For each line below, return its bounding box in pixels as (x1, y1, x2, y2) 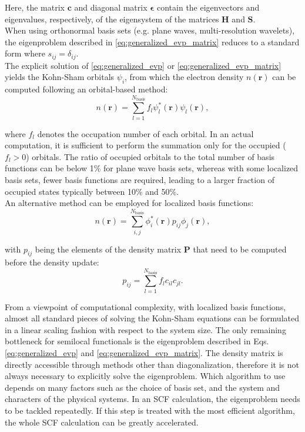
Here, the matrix (5, 1, 65, 13)
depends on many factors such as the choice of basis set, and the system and (5, 381, 280, 393)
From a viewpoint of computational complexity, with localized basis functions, (5, 300, 286, 313)
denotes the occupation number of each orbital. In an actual (37, 127, 254, 139)
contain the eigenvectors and (156, 1, 260, 13)
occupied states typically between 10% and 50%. (5, 185, 179, 197)
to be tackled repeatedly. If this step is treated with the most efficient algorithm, (5, 404, 295, 416)
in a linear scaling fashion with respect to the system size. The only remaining (5, 323, 286, 335)
